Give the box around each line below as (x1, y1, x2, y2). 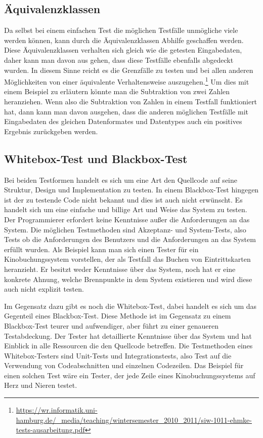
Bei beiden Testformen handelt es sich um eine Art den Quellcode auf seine (4, 174, 237, 185)
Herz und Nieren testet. (4, 380, 77, 390)
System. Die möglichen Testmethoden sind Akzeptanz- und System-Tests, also (4, 224, 246, 234)
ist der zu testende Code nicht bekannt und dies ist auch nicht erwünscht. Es (4, 194, 243, 205)
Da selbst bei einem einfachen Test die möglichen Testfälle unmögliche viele (4, 25, 238, 35)
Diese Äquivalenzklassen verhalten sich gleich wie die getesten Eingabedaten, (4, 45, 242, 55)
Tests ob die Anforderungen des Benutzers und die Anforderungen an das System (4, 234, 256, 245)
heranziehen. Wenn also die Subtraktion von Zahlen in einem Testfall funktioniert (4, 96, 257, 107)
